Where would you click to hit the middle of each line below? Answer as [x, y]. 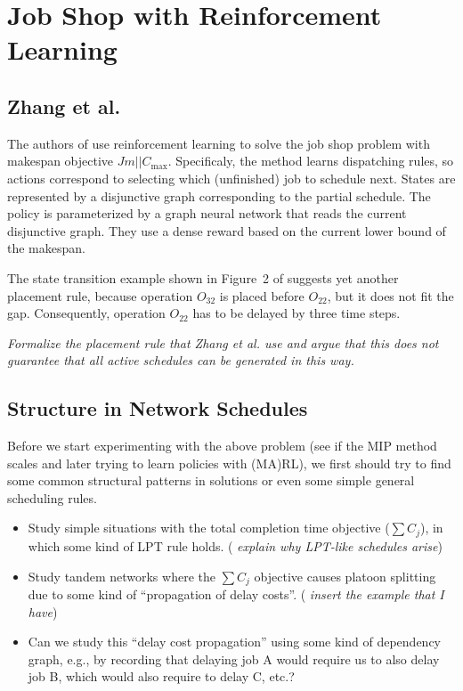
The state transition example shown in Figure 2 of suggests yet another [203, 277]
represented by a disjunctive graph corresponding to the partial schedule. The [219, 195]
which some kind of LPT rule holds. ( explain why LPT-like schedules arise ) [235, 545]
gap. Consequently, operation [86, 313]
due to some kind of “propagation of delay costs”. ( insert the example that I [236, 593]
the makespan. [46, 248]
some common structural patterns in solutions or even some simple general [211, 480]
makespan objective [61, 161]
